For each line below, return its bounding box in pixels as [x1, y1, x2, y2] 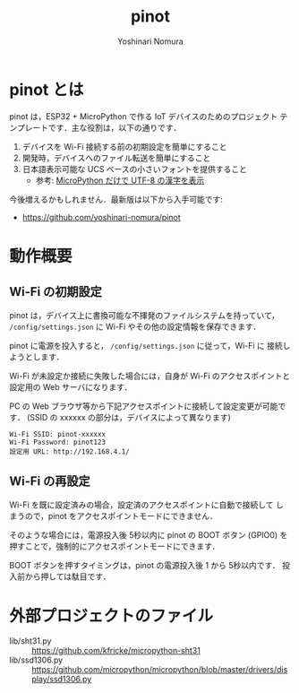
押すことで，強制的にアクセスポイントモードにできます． [9, 541, 220, 551]
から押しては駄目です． [24, 571, 111, 582]
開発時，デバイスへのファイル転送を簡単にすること [21, 152, 211, 163]
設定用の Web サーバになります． [9, 381, 132, 392]
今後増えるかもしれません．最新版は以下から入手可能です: [9, 194, 224, 204]
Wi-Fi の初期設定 [9, 284, 103, 299]
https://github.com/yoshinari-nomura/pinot [21, 212, 181, 222]
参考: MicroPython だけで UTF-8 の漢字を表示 [35, 175, 205, 186]
